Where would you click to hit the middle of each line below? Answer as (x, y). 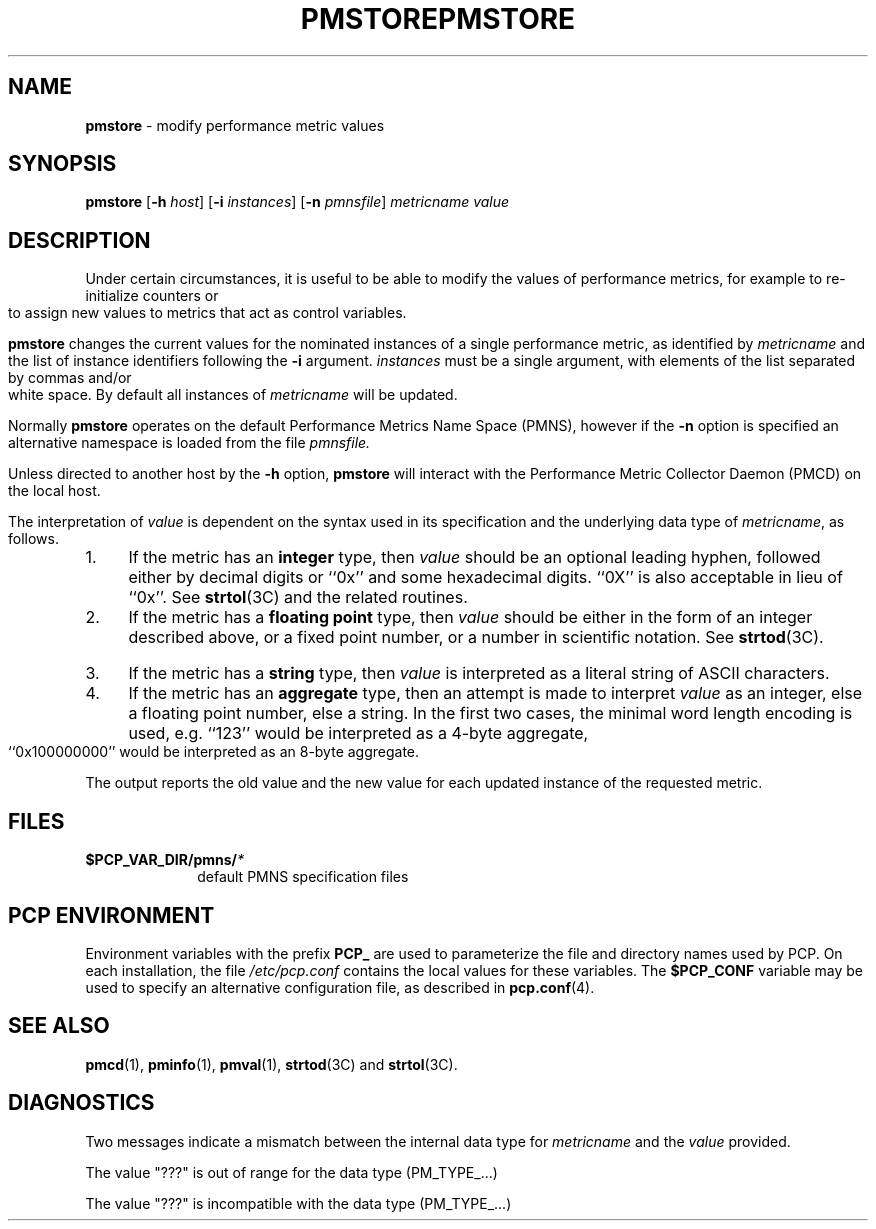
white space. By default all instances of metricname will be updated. (233, 395)
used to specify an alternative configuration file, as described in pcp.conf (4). (340, 987)
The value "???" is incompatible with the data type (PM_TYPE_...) (298, 1203)
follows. (33, 539)
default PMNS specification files (303, 877)
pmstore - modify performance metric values (235, 125)
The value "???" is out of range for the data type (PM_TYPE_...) (291, 1172)
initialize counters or (152, 296)
